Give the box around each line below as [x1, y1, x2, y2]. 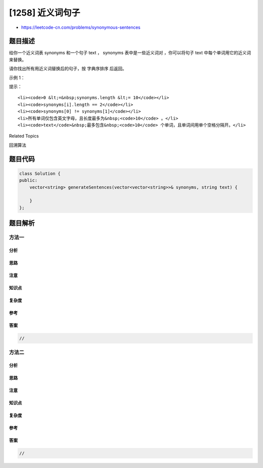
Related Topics [9, 133, 39, 139]
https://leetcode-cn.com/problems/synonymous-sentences [21, 24, 141, 30]
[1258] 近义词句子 [9, 7, 80, 18]
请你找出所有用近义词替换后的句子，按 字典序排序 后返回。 [9, 66, 127, 72]
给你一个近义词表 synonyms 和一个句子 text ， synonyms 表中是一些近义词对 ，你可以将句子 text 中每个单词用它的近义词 [9, 50, 251, 56]
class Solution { [19, 171, 61, 176]
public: [19, 178, 38, 183]
